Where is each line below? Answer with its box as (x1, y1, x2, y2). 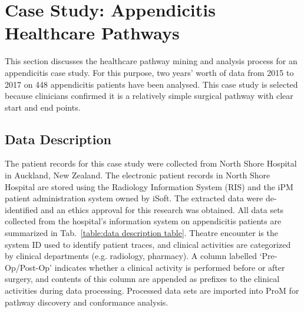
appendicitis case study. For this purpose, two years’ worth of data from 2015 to (5, 66, 294, 78)
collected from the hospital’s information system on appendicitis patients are (5, 215, 282, 227)
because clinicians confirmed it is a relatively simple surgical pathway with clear (5, 89, 293, 102)
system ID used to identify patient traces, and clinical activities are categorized (5, 238, 291, 250)
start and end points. (5, 101, 81, 113)
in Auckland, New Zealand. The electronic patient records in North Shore (5, 169, 270, 181)
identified (5, 203, 38, 215)
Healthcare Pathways (5, 21, 180, 45)
